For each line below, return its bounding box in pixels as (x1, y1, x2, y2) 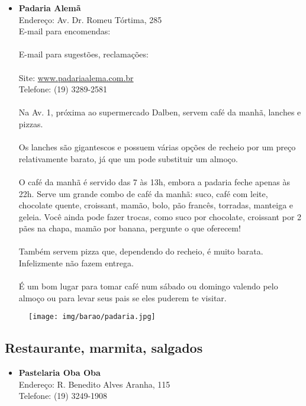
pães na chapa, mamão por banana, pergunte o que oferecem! (18, 222, 241, 234)
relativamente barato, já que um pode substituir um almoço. (18, 152, 238, 165)
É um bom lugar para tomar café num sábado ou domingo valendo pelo (18, 280, 278, 292)
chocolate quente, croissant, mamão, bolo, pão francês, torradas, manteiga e (18, 199, 294, 211)
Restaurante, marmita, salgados (5, 339, 203, 357)
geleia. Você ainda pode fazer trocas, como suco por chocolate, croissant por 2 (18, 210, 302, 223)
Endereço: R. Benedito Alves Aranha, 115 (18, 378, 170, 390)
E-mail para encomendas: (18, 25, 111, 37)
